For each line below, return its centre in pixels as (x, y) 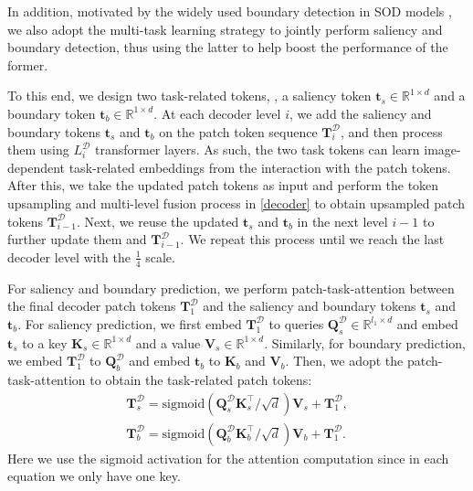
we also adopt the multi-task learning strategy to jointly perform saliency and (225, 29)
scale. (160, 256)
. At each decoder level (217, 113)
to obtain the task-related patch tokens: (201, 379)
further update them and (77, 239)
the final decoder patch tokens (92, 306)
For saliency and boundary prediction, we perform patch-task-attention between (231, 288)
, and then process (391, 131)
